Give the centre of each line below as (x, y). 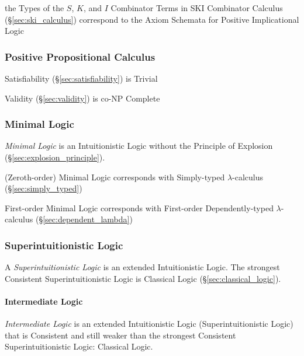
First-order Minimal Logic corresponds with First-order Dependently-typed (139, 207)
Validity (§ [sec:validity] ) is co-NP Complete (82, 98)
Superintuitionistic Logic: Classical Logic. (79, 346)
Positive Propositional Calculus (80, 56)
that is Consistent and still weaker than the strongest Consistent (120, 335)
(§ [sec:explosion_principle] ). (55, 157)
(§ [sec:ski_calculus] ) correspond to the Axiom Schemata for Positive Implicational (152, 19)
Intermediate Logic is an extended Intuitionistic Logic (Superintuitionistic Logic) (149, 324)
